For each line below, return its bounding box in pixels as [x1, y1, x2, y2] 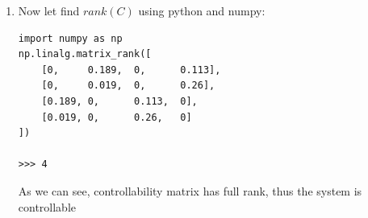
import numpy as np [18, 32, 123, 44]
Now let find [18, 2, 80, 19]
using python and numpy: [138, 2, 266, 19]
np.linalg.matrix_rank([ [18, 48, 152, 60]
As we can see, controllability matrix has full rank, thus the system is [18, 182, 362, 199]
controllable [18, 198, 77, 215]
